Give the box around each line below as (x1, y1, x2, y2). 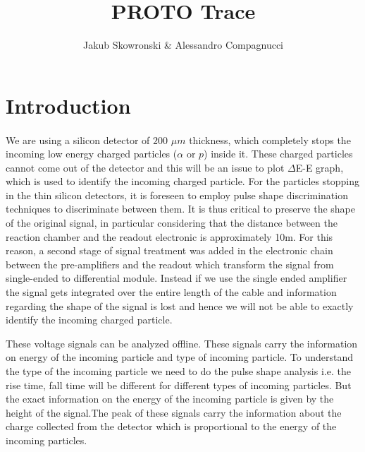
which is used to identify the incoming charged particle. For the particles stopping (6, 174, 359, 189)
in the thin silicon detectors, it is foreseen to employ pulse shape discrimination (6, 187, 348, 202)
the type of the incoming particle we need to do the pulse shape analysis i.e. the (6, 364, 351, 378)
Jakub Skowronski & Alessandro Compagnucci (82, 37, 284, 52)
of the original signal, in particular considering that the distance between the (6, 215, 338, 230)
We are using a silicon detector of (6, 132, 150, 147)
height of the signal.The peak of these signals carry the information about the (6, 405, 342, 420)
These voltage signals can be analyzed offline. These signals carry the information (6, 335, 358, 350)
